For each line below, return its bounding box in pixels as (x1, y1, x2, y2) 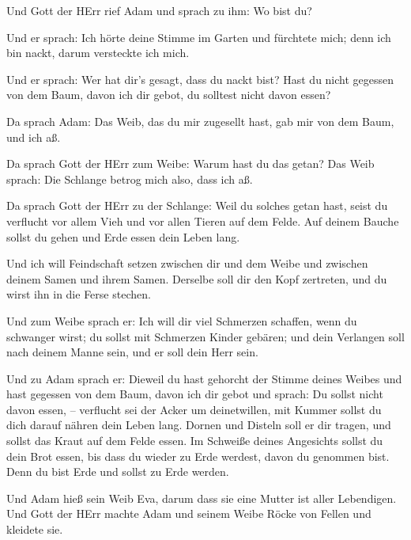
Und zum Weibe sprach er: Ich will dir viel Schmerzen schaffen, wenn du (6, 312, 357, 329)
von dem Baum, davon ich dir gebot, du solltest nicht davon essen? (6, 86, 331, 103)
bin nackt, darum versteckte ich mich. (6, 44, 190, 61)
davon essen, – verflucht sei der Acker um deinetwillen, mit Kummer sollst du (6, 401, 382, 417)
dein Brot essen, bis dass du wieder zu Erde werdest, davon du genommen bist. (6, 447, 390, 464)
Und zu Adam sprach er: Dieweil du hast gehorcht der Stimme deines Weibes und (6, 370, 402, 386)
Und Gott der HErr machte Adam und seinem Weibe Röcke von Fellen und (6, 505, 371, 522)
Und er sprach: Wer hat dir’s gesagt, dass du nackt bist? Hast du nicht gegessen (6, 70, 394, 87)
